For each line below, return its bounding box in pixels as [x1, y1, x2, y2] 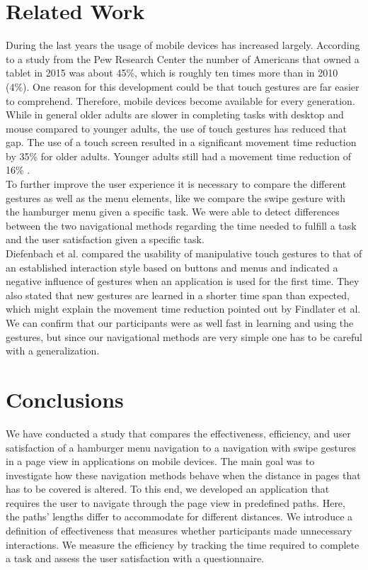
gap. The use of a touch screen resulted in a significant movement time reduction [6, 135, 357, 150]
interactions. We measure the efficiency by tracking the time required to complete [6, 537, 360, 552]
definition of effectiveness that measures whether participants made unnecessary [6, 523, 352, 538]
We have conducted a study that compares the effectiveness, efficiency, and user [6, 425, 351, 440]
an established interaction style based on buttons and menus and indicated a [6, 259, 338, 274]
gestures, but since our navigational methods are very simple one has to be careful [6, 329, 362, 344]
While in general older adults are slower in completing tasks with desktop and [6, 107, 344, 122]
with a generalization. [6, 343, 100, 358]
